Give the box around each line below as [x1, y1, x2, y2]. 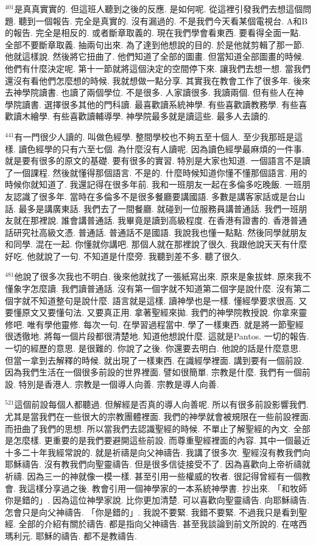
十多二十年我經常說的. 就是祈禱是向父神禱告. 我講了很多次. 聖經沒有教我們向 [5, 445, 311, 458]
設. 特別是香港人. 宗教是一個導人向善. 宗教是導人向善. [5, 377, 219, 390]
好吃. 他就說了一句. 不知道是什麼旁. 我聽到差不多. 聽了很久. [5, 249, 242, 262]
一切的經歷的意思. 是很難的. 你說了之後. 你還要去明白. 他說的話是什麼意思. [5, 342, 301, 355]
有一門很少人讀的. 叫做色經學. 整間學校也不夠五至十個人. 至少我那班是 [14, 130, 295, 143]
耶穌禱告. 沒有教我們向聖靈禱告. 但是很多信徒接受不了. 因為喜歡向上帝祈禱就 [5, 458, 311, 470]
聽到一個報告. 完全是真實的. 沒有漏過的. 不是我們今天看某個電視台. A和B [18, 14, 308, 27]
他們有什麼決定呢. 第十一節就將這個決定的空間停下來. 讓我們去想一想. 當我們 [5, 62, 311, 74]
